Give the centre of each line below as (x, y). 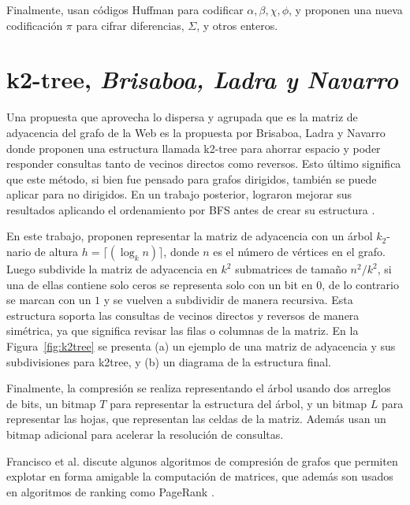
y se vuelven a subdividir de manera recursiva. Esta (228, 300)
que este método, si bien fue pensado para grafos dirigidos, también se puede (192, 178)
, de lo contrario (360, 284)
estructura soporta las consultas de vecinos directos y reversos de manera (183, 315)
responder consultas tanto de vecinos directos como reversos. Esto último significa (204, 163)
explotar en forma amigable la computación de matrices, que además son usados (200, 476)
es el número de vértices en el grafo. (300, 252)
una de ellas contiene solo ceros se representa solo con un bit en (160, 284)
